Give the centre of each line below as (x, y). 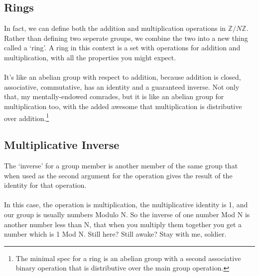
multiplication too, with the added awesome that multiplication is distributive (123, 106)
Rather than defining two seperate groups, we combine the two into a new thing (126, 38)
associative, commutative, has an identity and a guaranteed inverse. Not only (122, 86)
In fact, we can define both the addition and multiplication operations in (115, 28)
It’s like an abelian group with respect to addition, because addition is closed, (123, 77)
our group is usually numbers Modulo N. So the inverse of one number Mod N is (127, 214)
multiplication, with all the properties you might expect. (90, 57)
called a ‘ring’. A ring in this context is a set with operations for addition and (122, 48)
